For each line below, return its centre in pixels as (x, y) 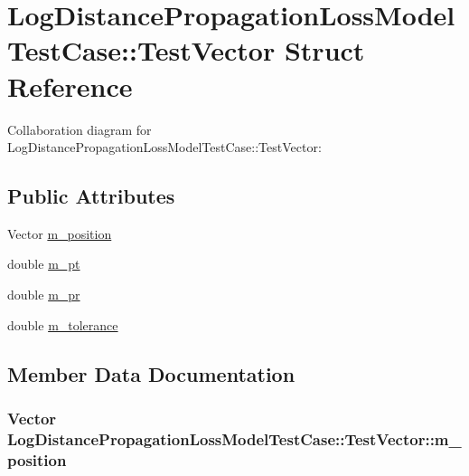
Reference (70, 86)
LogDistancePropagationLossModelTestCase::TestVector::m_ (234, 438)
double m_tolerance (63, 324)
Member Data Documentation (151, 373)
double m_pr (44, 295)
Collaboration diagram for (80, 129)
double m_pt (44, 264)
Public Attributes (91, 196)
